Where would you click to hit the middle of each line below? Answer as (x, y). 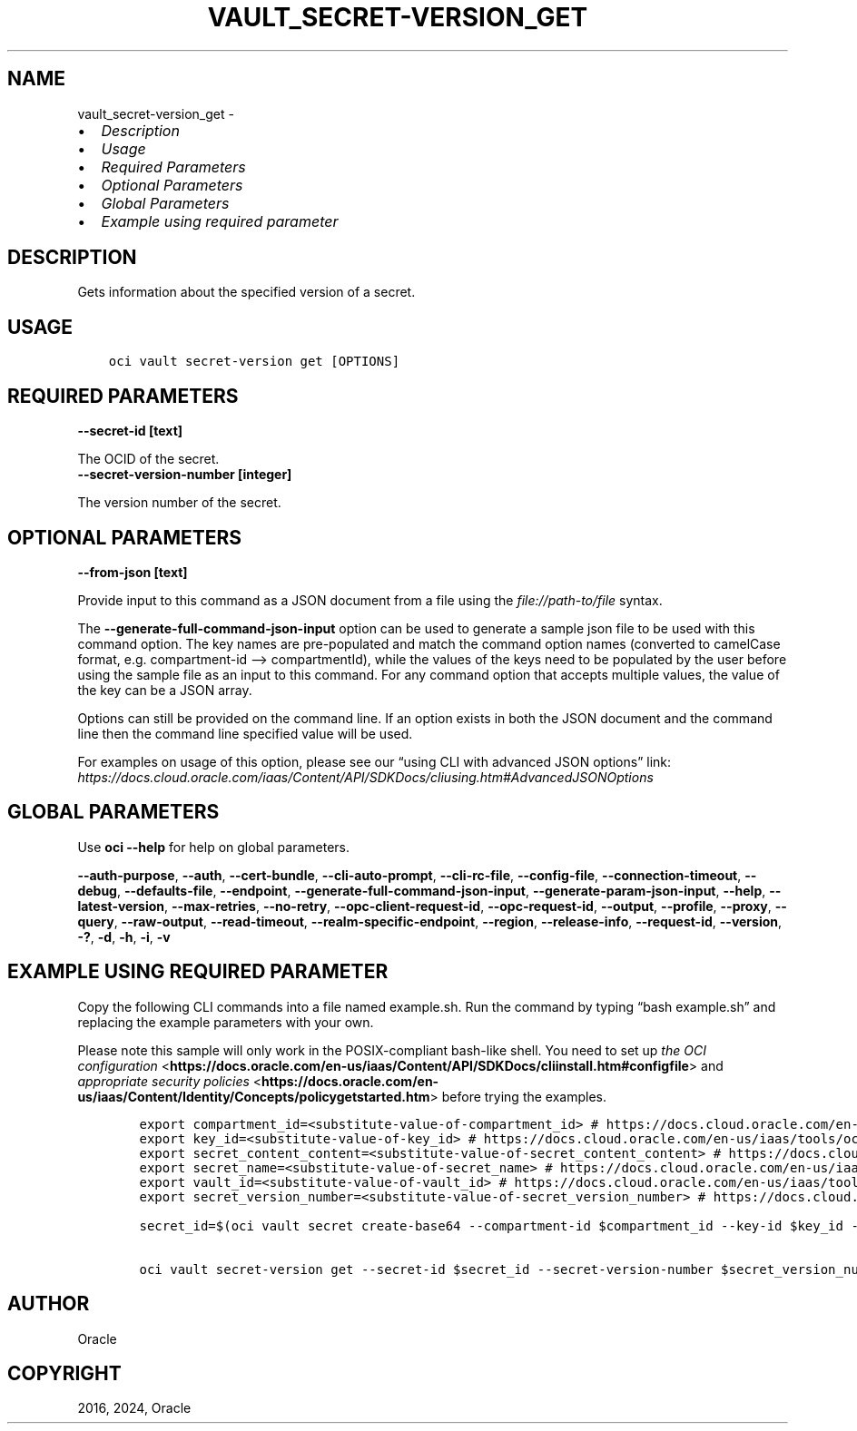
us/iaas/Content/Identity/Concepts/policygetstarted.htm (254, 1096)
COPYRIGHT (64, 1373)
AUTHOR (49, 1304)
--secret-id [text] (130, 431)
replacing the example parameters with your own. (226, 1022)
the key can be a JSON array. (165, 690)
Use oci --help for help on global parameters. (213, 847)
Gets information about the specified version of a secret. (246, 292)
